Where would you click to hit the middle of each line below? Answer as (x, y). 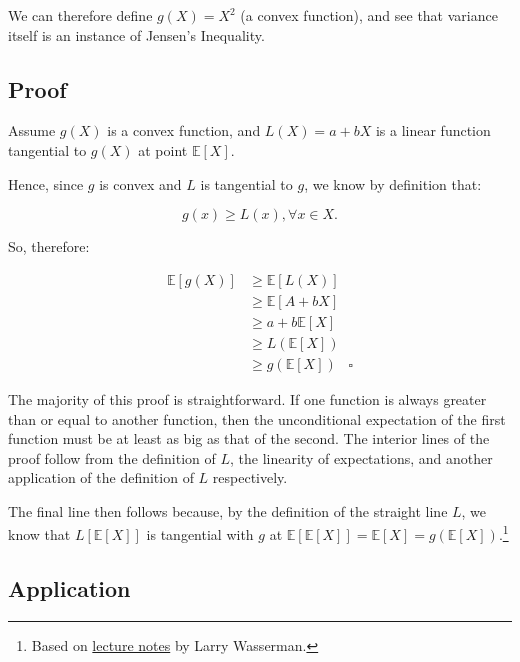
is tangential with (200, 534)
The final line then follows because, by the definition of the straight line (228, 510)
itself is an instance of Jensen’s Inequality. (136, 34)
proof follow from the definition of (112, 457)
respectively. (250, 477)
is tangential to (246, 183)
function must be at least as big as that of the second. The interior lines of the (249, 438)
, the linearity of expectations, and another (361, 457)
